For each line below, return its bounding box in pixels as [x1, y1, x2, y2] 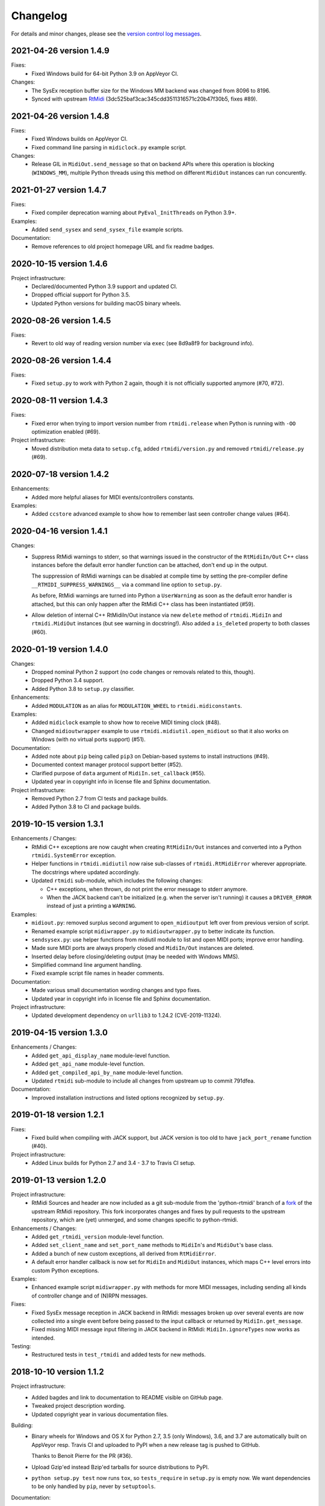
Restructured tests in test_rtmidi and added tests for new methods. [31, 1351, 206, 1358]
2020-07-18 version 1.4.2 [11, 469, 110, 480]
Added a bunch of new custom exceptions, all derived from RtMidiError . [31, 1250, 217, 1257]
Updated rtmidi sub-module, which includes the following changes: [31, 877, 203, 884]
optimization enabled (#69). [31, 428, 101, 436]
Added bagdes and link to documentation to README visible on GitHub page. [31, 1393, 223, 1401]
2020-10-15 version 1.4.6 [11, 258, 108, 269]
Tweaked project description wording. [31, 1402, 126, 1410]
